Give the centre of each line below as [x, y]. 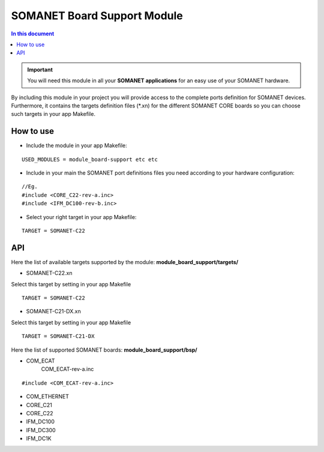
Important [40, 70]
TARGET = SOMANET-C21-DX [58, 336]
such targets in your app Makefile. [53, 114]
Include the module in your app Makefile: [76, 146]
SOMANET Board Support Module [97, 16]
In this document [33, 34]
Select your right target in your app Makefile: [81, 217]
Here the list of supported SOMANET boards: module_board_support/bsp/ [104, 350]
